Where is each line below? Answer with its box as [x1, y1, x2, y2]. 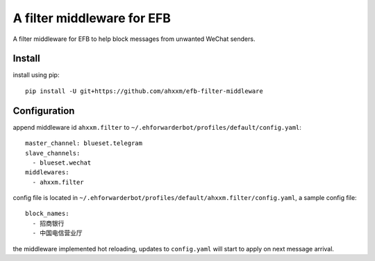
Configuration [12, 105, 75, 117]
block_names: [25, 210, 69, 218]
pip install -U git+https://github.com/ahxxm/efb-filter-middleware [25, 87, 263, 95]
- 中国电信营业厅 [32, 229, 83, 237]
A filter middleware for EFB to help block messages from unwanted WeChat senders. [12, 35, 256, 43]
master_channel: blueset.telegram [25, 140, 142, 147]
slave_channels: [25, 149, 81, 157]
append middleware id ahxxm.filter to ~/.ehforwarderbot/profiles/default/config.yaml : [12, 123, 302, 131]
